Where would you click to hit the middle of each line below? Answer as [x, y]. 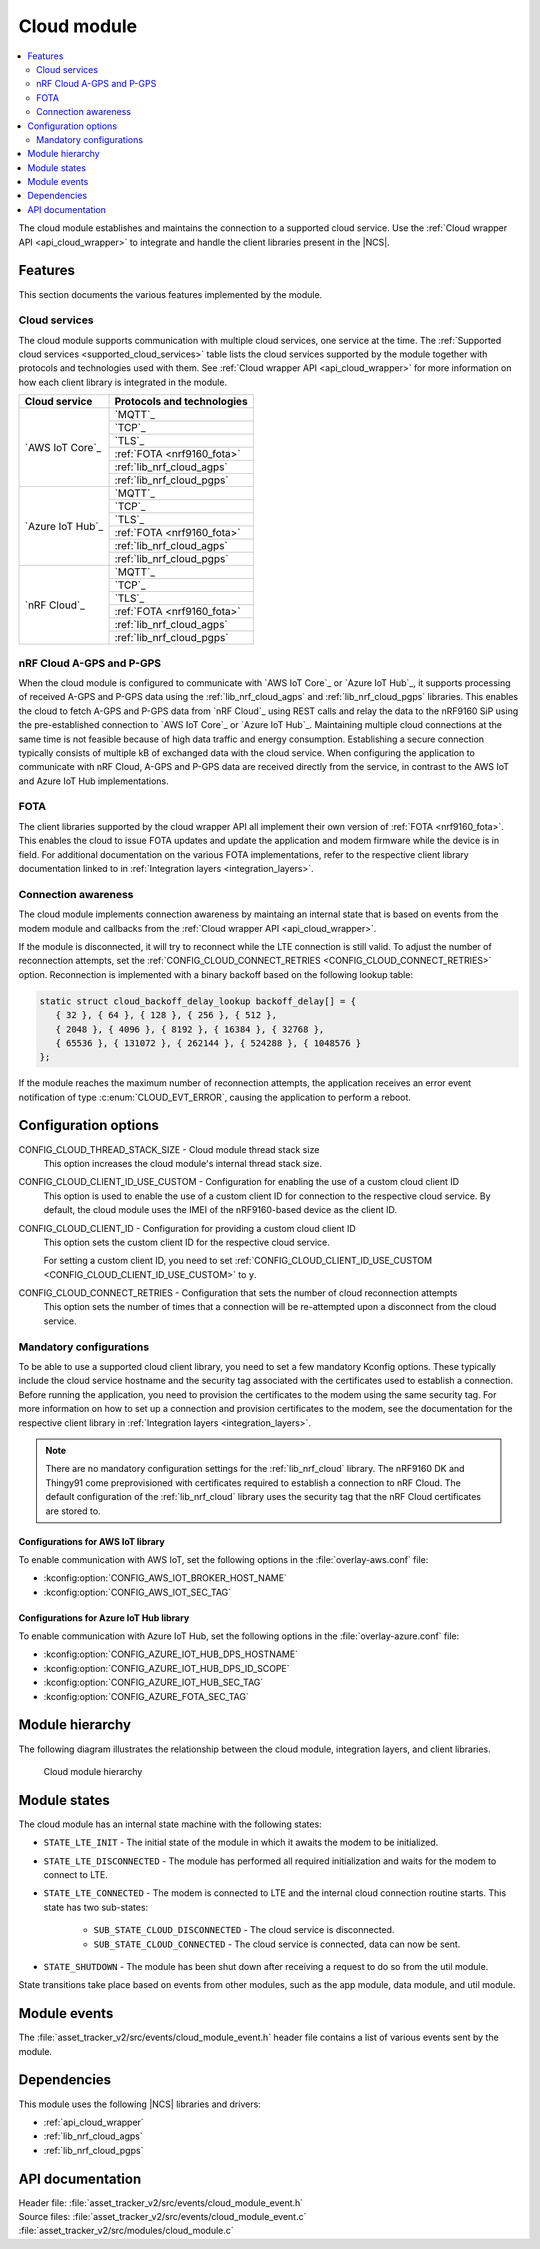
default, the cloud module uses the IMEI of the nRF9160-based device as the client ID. [220, 1210]
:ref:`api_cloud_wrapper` [93, 2122]
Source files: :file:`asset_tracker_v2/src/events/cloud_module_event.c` [162, 2217]
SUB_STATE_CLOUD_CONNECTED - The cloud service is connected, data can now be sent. [277, 1944]
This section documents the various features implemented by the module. [170, 294]
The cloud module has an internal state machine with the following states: [170, 1824]
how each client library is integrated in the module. [123, 382]
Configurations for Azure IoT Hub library [104, 1617]
